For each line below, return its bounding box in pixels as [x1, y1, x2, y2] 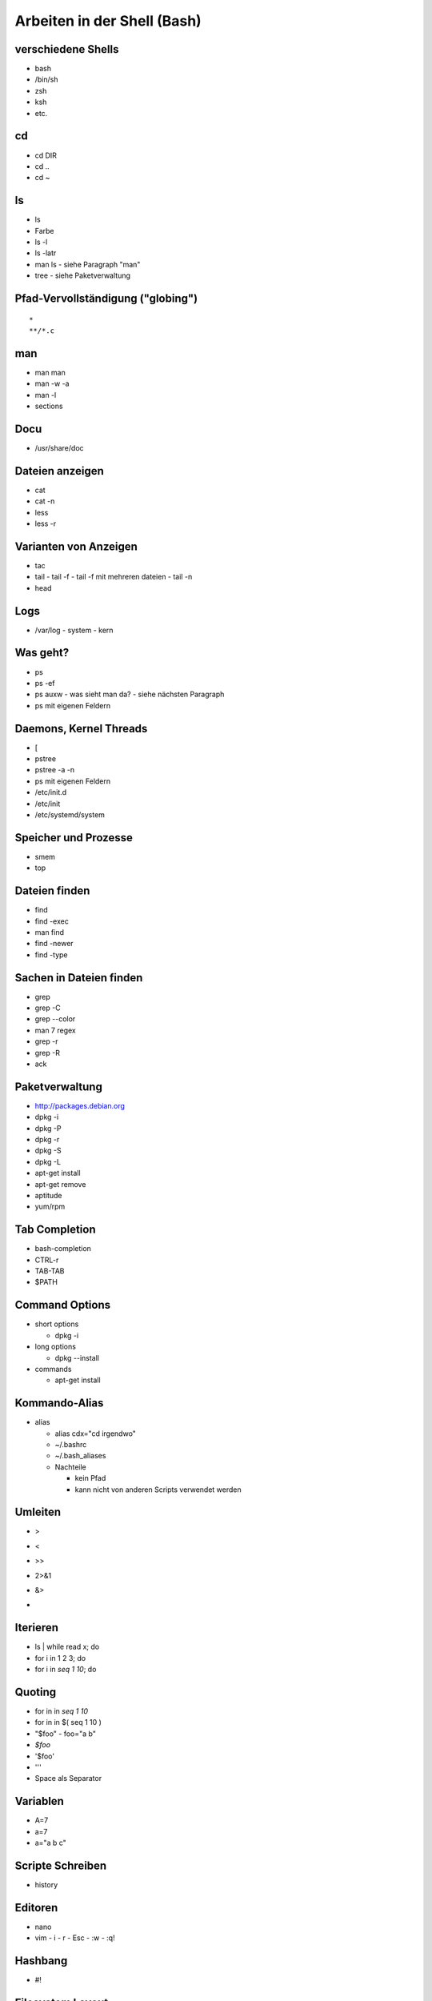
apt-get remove [34, 1179, 86, 1189]
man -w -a [34, 379, 70, 388]
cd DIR [34, 150, 58, 160]
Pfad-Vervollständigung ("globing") [14, 291, 198, 305]
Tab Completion [14, 1223, 96, 1237]
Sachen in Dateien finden [14, 971, 143, 984]
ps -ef [34, 678, 55, 688]
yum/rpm [34, 1201, 66, 1212]
